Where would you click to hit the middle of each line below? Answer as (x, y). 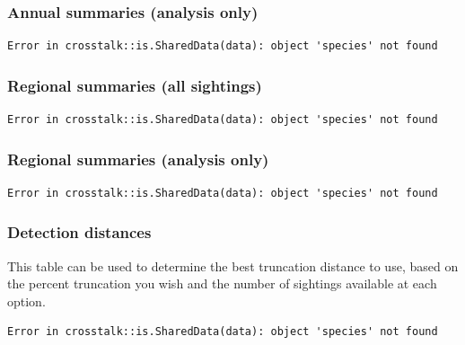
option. (26, 301)
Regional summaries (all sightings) (135, 85)
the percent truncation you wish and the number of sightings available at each (222, 283)
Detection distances (79, 232)
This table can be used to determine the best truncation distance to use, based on (233, 265)
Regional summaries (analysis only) (138, 159)
